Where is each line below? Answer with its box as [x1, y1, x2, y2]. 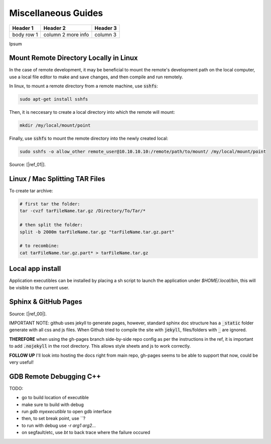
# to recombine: [19, 243, 60, 249]
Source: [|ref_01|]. [9, 162, 46, 168]
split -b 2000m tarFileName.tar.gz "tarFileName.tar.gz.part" [19, 229, 175, 234]
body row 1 [12, 31, 38, 38]
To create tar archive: [9, 188, 53, 194]
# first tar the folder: [19, 201, 81, 207]
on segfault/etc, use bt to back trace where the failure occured [21, 430, 150, 436]
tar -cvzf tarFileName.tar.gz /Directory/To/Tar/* [19, 208, 146, 214]
